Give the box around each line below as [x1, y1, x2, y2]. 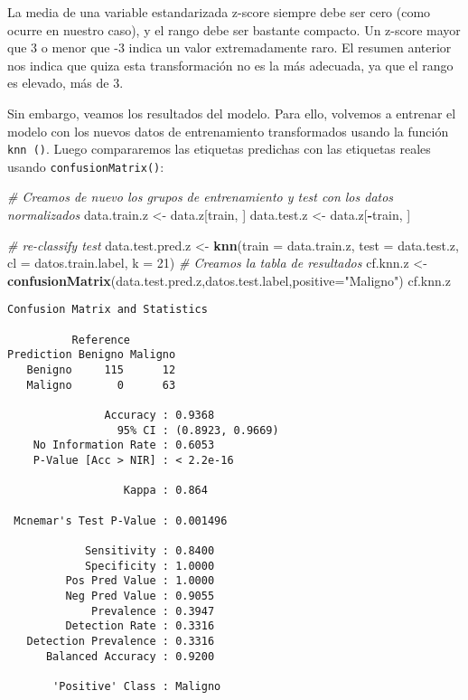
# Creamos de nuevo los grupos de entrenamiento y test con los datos [7, 187, 394, 206]
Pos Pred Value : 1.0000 [65, 574, 215, 588]
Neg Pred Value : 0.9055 [65, 589, 215, 602]
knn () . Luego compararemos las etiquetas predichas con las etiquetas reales [7, 139, 431, 158]
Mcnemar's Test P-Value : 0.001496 [14, 514, 228, 527]
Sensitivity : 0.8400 [84, 544, 215, 557]
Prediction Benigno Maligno [7, 348, 176, 362]
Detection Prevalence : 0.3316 [26, 634, 215, 648]
